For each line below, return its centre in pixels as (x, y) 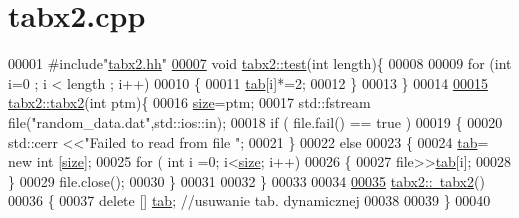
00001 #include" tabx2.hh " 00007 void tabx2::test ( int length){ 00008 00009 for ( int (260, 63)
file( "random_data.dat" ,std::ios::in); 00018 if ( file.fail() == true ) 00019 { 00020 (255, 121)
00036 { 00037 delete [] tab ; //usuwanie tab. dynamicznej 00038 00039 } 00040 (249, 200)
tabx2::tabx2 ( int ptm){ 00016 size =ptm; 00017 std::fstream (189, 102)
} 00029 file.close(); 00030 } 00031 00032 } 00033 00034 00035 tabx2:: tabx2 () (246, 180)
